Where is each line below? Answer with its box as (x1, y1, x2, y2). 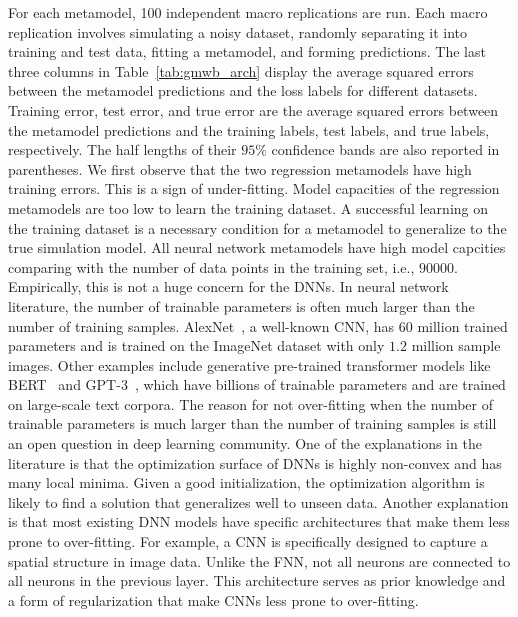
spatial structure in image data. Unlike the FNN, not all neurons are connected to (8, 550, 511, 571)
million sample (411, 335, 501, 356)
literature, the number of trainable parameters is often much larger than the (8, 295, 475, 316)
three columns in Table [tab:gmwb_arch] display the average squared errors (8, 60, 474, 81)
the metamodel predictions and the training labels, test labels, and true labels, (8, 119, 490, 140)
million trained (417, 315, 508, 336)
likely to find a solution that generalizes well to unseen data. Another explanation (8, 491, 509, 512)
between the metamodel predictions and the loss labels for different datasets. (8, 80, 478, 101)
